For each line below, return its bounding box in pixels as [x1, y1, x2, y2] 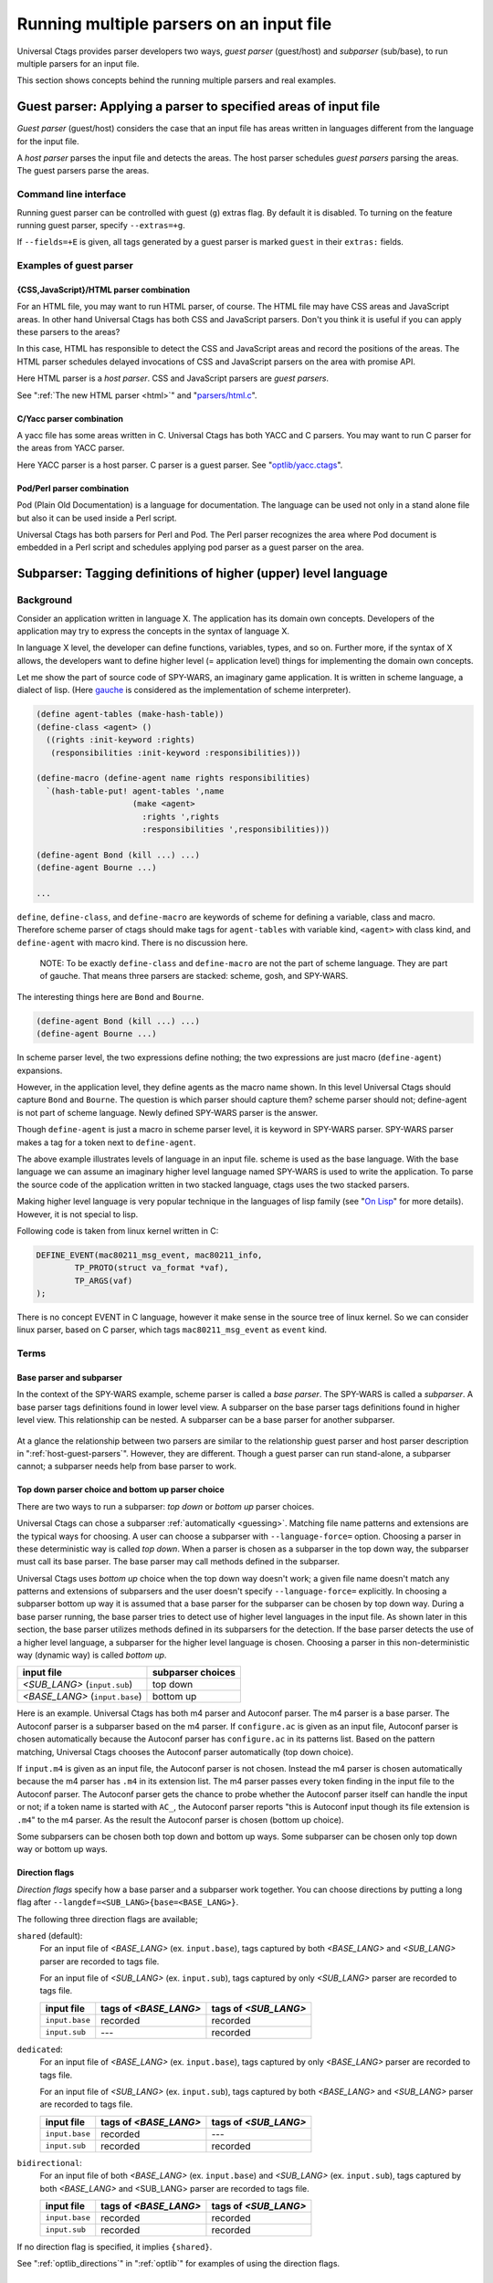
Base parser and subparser [16, 1373, 122, 1383]
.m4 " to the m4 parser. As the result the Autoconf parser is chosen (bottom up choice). [16, 1814, 344, 1825]
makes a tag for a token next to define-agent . [16, 1137, 196, 1148]
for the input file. [16, 135, 79, 146]
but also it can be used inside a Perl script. [16, 512, 177, 523]
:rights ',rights [142, 811, 219, 822]
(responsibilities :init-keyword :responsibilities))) [50, 747, 301, 758]
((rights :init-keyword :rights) [46, 735, 195, 745]
